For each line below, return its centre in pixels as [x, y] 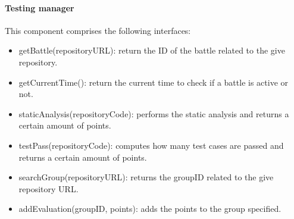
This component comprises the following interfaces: [98, 30]
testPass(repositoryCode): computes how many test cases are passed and [151, 145]
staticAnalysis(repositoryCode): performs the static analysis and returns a [154, 113]
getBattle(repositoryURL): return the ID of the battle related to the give [152, 50]
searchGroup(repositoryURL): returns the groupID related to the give [146, 177]
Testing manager [40, 7]
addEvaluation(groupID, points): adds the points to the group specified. [150, 209]
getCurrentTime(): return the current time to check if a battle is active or [153, 82]
